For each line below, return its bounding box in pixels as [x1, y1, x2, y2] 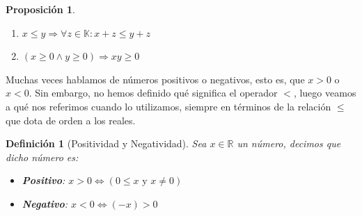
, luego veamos [293, 85, 356, 100]
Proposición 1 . [6, 2, 75, 16]
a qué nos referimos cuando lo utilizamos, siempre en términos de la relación [6, 99, 331, 113]
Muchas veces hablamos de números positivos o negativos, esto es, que [6, 72, 305, 86]
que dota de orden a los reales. [6, 113, 136, 127]
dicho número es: [6, 149, 79, 164]
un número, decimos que [237, 136, 341, 151]
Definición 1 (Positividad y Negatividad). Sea [6, 136, 207, 151]
